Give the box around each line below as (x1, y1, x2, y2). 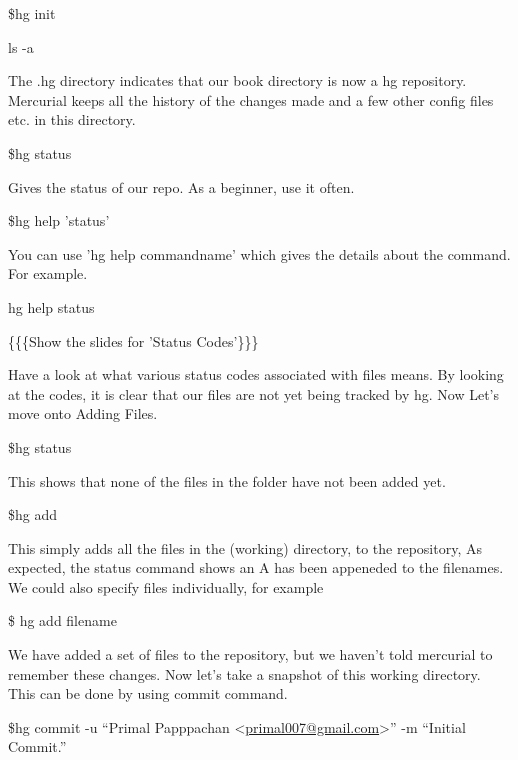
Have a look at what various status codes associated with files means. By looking (8, 364, 504, 385)
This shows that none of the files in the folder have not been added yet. (8, 470, 446, 491)
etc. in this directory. (8, 109, 136, 130)
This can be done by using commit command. (8, 683, 288, 704)
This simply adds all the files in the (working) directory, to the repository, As (8, 537, 482, 558)
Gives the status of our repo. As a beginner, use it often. (8, 176, 355, 197)
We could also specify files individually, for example (8, 576, 324, 597)
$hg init (8, 3, 56, 23)
